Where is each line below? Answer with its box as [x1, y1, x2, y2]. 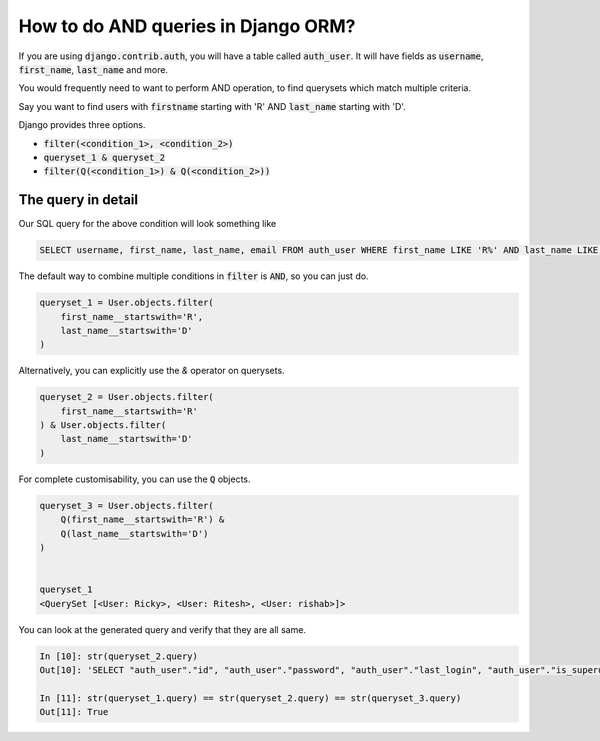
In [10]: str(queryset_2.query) [39, 650, 199, 662]
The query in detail [18, 191, 139, 209]
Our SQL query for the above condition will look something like [18, 218, 277, 230]
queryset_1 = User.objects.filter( [39, 297, 214, 309]
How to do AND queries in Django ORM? [18, 15, 356, 37]
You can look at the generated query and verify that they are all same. [18, 623, 307, 635]
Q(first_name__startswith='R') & [60, 514, 225, 525]
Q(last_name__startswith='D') [60, 528, 209, 539]
